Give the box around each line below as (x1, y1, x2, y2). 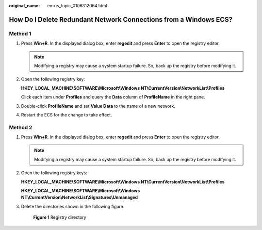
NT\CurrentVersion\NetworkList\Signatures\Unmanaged (21, 195, 138, 200)
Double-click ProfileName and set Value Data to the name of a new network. (21, 103, 176, 109)
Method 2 (9, 124, 33, 131)
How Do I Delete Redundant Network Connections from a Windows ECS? (9, 15, 233, 24)
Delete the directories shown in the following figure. (21, 203, 125, 209)
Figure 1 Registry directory (33, 214, 87, 220)
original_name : (9, 3, 40, 8)
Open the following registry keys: (21, 170, 87, 176)
